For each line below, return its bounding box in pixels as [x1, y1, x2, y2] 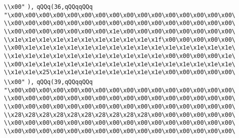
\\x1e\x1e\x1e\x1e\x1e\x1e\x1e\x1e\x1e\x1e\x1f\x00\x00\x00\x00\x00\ [4, 36, 236, 43]
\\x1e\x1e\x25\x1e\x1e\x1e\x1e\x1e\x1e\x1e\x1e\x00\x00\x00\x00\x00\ [4, 69, 236, 76]
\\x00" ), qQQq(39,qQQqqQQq [4, 78, 93, 85]
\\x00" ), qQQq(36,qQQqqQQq [4, 3, 93, 10]
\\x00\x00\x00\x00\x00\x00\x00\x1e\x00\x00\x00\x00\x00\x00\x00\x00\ [4, 28, 236, 35]
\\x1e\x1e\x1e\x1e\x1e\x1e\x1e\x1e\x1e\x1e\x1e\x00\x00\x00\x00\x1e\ [4, 52, 236, 59]
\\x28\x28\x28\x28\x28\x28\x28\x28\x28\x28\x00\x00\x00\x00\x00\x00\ [4, 111, 236, 118]
